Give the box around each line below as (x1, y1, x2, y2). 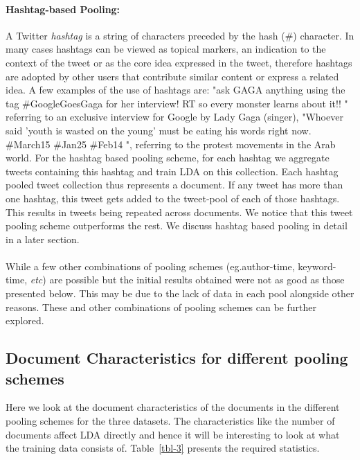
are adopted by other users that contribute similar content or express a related (6, 69, 339, 83)
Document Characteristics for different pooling (6, 347, 348, 369)
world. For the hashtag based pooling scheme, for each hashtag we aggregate (6, 150, 330, 165)
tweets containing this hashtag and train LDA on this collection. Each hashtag (6, 163, 339, 178)
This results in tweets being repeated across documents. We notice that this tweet (6, 204, 353, 219)
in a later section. (6, 231, 80, 246)
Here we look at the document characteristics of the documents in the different (6, 400, 340, 414)
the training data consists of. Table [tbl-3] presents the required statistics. (6, 441, 320, 455)
